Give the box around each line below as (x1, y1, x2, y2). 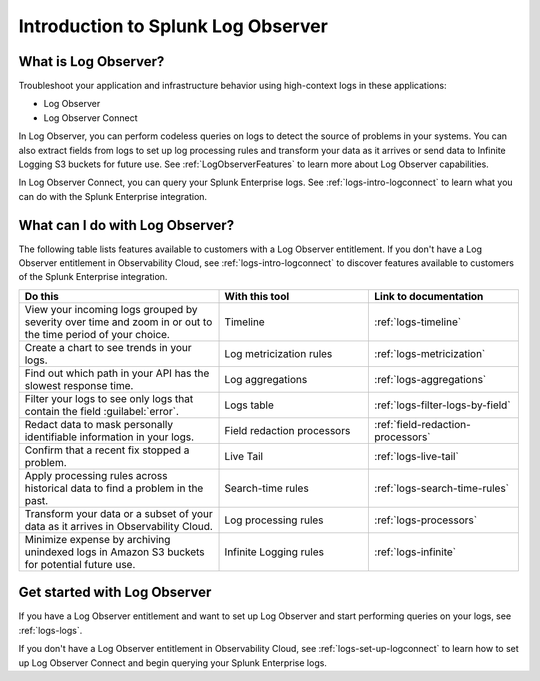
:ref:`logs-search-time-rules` (374, 481, 510, 495)
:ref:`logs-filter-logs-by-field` (374, 398, 511, 412)
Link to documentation (374, 289, 484, 303)
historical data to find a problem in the (24, 481, 204, 495)
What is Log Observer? (18, 53, 165, 70)
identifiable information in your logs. (24, 430, 195, 444)
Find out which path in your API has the (24, 366, 210, 380)
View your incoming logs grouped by (24, 302, 199, 316)
